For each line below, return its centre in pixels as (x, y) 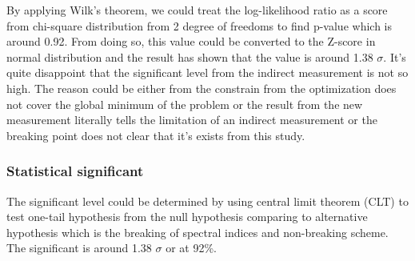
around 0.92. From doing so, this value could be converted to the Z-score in (191, 41)
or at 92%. (191, 248)
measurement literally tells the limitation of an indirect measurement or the (192, 120)
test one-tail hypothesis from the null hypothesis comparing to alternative (187, 217)
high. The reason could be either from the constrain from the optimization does (202, 88)
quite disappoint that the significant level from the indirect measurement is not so (207, 72)
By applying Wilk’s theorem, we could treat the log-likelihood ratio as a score (197, 10)
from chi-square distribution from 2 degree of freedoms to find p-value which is (199, 25)
